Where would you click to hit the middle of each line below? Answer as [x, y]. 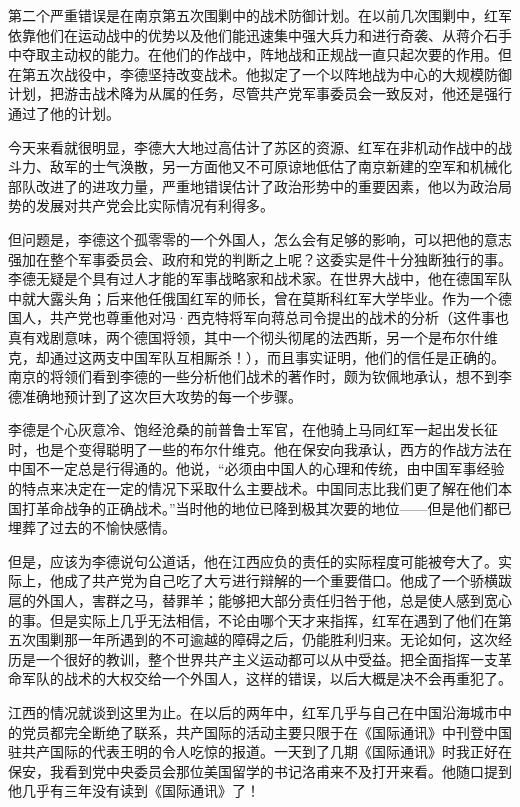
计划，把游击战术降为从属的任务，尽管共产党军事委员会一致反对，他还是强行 [260, 93]
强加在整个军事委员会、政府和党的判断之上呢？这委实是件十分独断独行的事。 [260, 258]
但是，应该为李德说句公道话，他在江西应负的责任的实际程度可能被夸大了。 [253, 560]
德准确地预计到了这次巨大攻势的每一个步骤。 [155, 395]
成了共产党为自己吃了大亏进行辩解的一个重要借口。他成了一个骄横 [280, 580]
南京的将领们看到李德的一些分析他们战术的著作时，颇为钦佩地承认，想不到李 [260, 376]
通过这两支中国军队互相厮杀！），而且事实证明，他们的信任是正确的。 [277, 356]
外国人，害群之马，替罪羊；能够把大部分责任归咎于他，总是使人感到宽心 [273, 600]
